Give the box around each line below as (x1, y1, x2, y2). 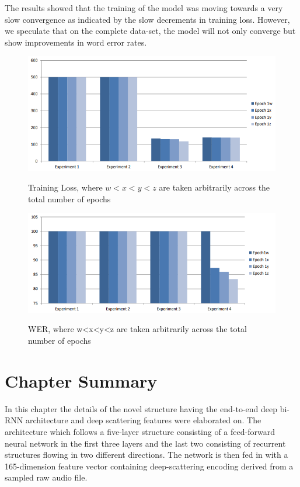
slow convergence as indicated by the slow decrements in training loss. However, (5, 13, 290, 25)
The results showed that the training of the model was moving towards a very (5, 2, 283, 13)
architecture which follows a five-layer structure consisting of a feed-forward (5, 425, 275, 437)
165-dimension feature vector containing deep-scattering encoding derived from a (5, 460, 294, 472)
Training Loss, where (28, 181, 103, 194)
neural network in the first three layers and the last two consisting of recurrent (5, 437, 286, 449)
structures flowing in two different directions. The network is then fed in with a (5, 448, 288, 461)
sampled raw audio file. (5, 471, 88, 483)
